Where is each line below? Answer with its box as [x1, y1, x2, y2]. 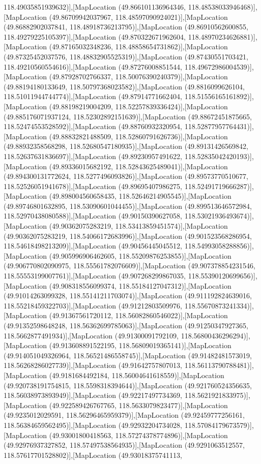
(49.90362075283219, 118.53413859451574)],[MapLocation [49, 221, 228, 231]
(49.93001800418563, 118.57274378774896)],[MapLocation [49, 429, 228, 440]
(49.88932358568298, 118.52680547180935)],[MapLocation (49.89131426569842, [4, 141, 248, 151]
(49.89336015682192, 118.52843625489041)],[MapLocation [49, 161, 228, 171]
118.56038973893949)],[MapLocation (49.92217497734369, [4, 390, 183, 400]
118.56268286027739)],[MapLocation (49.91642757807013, [4, 360, 183, 370]
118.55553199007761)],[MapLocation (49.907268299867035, [4, 270, 186, 281]
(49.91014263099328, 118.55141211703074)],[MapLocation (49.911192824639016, [4, 290, 252, 301]
